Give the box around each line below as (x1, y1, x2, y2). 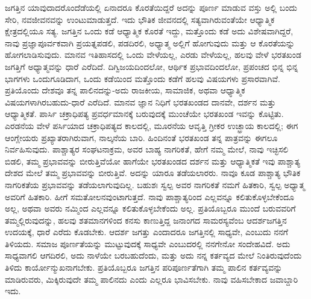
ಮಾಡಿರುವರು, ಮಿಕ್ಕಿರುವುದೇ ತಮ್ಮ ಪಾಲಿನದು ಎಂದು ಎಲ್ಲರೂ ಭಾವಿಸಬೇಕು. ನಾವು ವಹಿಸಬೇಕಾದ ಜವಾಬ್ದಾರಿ (5, 272, 298, 285)
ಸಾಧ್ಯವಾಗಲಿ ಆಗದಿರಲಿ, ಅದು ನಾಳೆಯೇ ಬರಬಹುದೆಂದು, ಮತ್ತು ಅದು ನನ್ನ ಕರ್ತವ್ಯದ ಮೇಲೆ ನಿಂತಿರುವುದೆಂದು (5, 249, 302, 262)
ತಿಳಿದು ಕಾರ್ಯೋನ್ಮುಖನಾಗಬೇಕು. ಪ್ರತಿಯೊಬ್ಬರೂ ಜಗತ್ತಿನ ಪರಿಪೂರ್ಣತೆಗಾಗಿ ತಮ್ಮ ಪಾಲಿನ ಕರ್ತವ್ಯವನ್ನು (5, 261, 283, 274)
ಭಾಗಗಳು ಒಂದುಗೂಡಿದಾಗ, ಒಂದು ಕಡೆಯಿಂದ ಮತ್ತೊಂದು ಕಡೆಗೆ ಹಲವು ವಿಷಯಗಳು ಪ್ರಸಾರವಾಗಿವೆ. (5, 72, 280, 84)
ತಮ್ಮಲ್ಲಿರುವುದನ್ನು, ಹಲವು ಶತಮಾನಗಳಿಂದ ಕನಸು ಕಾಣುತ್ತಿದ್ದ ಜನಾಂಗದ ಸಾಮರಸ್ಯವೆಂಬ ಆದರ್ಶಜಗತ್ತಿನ (5, 213, 287, 226)
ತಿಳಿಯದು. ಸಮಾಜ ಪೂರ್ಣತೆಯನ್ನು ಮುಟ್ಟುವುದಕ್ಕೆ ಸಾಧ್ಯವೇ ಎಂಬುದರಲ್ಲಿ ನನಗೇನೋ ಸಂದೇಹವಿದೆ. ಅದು (5, 237, 291, 250)
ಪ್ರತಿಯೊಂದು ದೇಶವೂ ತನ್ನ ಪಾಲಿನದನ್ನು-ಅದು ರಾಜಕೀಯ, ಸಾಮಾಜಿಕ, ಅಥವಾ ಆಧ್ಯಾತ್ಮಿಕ (5, 84, 245, 96)
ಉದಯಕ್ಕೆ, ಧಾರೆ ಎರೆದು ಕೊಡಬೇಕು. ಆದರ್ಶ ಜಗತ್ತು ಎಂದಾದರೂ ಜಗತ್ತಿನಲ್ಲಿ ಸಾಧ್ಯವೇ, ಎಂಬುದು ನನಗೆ (5, 225, 288, 238)
